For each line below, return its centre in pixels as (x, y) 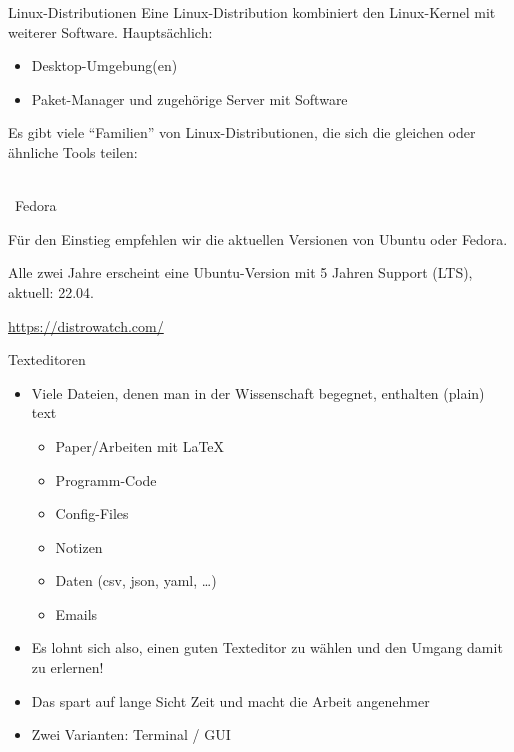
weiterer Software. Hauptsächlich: (110, 31)
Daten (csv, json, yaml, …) (136, 580)
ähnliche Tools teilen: (73, 151)
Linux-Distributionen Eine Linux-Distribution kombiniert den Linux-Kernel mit (252, 12)
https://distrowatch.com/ (86, 325)
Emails (76, 613)
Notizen (79, 546)
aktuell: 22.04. (51, 291)
